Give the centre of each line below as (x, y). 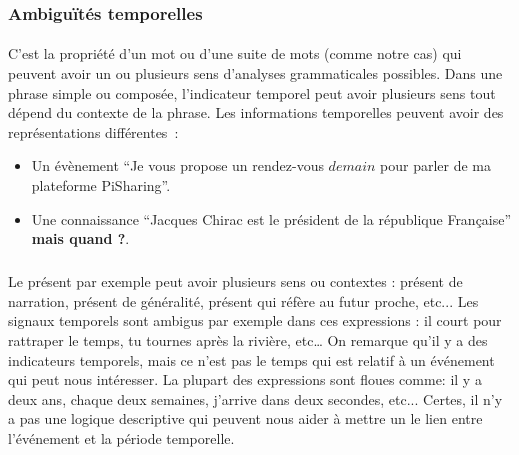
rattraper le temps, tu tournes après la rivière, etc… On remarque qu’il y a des (248, 339)
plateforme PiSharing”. (101, 185)
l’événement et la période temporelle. (121, 437)
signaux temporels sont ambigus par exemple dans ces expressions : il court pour (255, 320)
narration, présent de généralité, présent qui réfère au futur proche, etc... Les (243, 300)
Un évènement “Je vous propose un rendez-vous (177, 165)
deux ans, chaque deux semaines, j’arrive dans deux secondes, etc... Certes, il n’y (255, 398)
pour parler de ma (436, 165)
